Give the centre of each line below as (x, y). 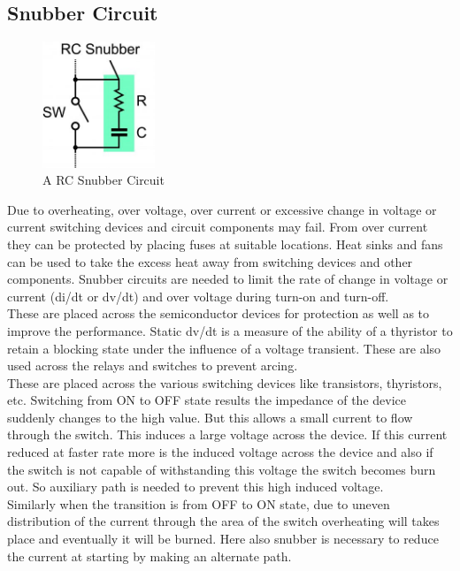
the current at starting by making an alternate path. (149, 556)
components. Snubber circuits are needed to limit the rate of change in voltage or (228, 279)
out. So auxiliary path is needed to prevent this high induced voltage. (195, 487)
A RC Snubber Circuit (103, 180)
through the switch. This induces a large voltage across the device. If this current (227, 434)
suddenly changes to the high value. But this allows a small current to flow (210, 417)
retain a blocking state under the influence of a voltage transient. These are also (224, 348)
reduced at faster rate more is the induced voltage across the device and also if (220, 452)
